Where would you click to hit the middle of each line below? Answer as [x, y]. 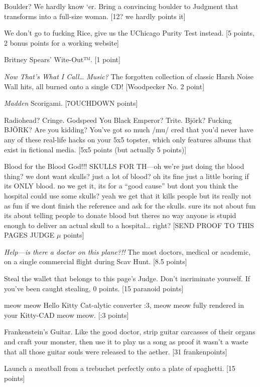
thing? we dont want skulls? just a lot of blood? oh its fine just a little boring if [126, 176]
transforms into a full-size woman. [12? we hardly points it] [95, 16]
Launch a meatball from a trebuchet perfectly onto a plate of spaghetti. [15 [120, 368]
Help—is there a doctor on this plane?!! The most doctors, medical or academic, [127, 251]
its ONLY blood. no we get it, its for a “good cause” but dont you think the [121, 186]
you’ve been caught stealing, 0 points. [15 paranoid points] [94, 288]
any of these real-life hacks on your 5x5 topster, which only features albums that [128, 139]
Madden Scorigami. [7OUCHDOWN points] [71, 103]
